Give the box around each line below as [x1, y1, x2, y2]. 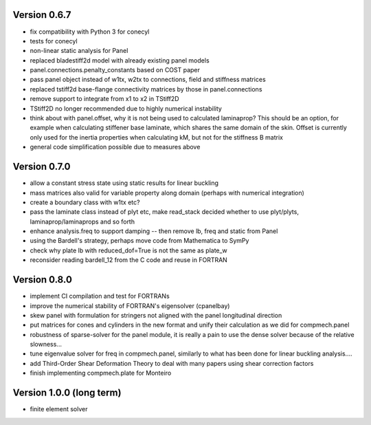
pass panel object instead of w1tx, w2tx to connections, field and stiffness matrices [30, 76, 266, 84]
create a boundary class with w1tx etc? [30, 198, 140, 206]
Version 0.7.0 [12, 161, 71, 173]
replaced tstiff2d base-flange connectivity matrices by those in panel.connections [30, 85, 262, 93]
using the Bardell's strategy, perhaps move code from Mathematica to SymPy [30, 237, 249, 245]
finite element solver [30, 405, 88, 413]
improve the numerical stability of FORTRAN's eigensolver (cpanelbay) [30, 301, 230, 309]
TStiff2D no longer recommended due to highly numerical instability [30, 104, 223, 113]
